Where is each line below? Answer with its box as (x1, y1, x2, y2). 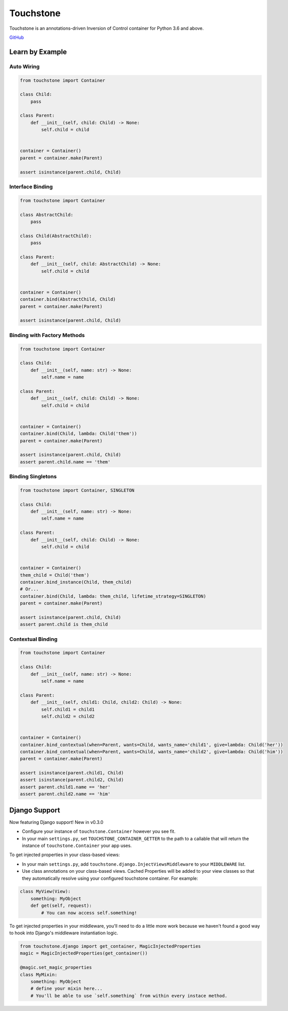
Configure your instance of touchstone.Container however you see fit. (22, 828, 176, 834)
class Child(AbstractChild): (20, 233, 92, 239)
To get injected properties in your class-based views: (9, 852, 120, 858)
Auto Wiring (9, 63, 40, 70)
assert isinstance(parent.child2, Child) (20, 777, 124, 783)
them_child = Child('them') (20, 572, 89, 578)
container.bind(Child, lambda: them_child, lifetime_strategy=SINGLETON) (20, 593, 206, 599)
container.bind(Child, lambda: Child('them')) (20, 431, 137, 436)
